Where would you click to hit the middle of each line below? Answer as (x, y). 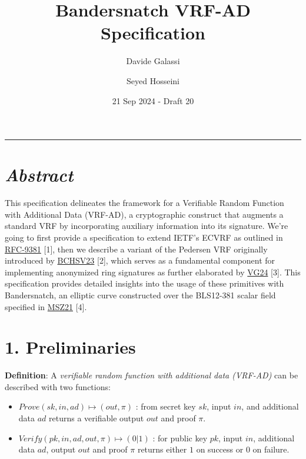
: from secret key (166, 406)
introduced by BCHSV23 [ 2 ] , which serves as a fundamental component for (140, 260)
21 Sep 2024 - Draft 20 (153, 100)
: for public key (180, 438)
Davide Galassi (153, 61)
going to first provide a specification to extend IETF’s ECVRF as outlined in (144, 237)
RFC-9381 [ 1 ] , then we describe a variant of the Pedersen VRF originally (136, 249)
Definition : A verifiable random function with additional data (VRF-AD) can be (152, 375)
